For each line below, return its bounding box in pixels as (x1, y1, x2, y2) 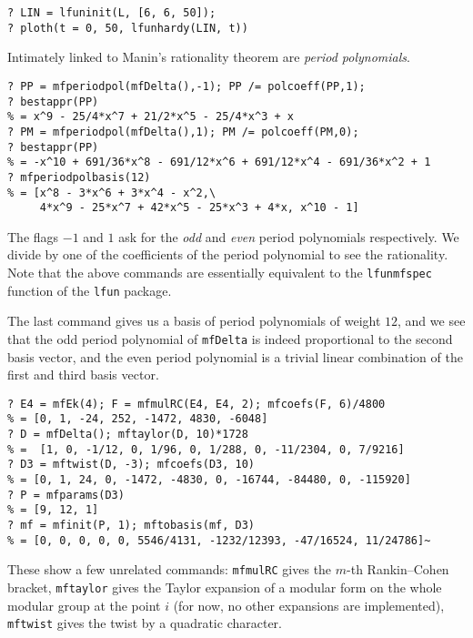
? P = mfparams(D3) (7, 488, 125, 501)
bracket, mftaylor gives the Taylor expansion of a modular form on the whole (7, 577, 442, 596)
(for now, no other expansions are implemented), (173, 595, 445, 614)
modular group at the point (7, 595, 161, 614)
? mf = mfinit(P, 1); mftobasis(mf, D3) (7, 519, 256, 532)
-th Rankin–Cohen (347, 560, 449, 579)
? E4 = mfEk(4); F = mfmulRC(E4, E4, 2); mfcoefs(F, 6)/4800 (7, 397, 386, 410)
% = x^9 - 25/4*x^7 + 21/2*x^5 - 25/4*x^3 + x (7, 110, 294, 124)
